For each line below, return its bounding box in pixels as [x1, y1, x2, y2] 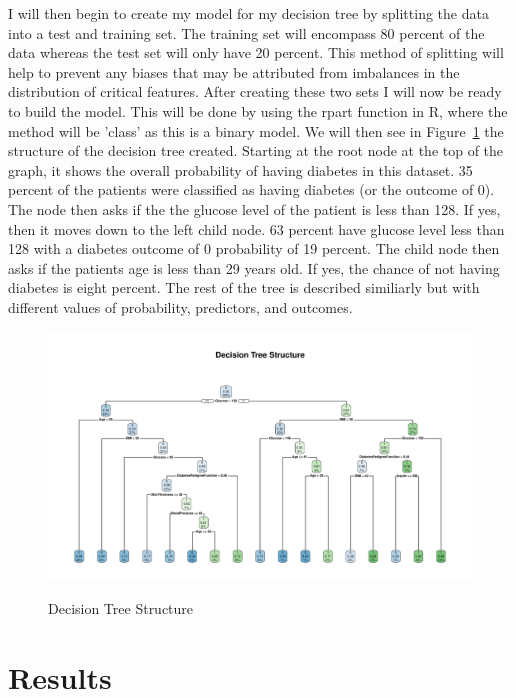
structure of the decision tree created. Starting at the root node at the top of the [8, 140, 504, 161]
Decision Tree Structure [48, 598, 194, 619]
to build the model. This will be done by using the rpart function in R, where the [8, 100, 508, 121]
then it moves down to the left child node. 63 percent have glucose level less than [8, 218, 505, 239]
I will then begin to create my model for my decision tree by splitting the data [8, 3, 489, 23]
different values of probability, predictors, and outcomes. [8, 296, 353, 317]
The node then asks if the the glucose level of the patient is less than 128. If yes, [8, 198, 501, 219]
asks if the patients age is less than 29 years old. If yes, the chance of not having [8, 257, 500, 278]
